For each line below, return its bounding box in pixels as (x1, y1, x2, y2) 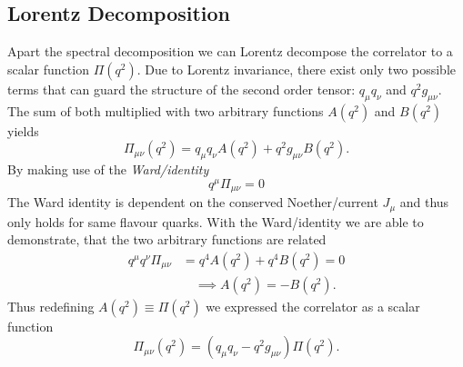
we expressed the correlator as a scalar (206, 296, 420, 315)
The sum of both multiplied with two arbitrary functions (7, 101, 324, 120)
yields (7, 121, 39, 140)
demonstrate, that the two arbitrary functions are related (7, 230, 327, 249)
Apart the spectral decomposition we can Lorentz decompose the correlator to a (7, 42, 453, 61)
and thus (399, 193, 449, 212)
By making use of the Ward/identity (7, 159, 209, 178)
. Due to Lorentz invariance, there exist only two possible (136, 59, 457, 78)
